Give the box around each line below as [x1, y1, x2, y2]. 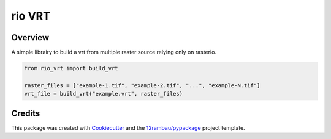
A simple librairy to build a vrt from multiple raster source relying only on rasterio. [11, 49, 217, 56]
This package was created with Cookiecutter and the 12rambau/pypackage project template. [11, 124, 245, 131]
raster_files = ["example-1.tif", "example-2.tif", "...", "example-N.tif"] [24, 82, 261, 88]
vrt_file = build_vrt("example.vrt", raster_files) [24, 90, 183, 98]
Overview [11, 32, 50, 43]
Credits [11, 108, 40, 118]
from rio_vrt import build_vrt [24, 65, 119, 72]
